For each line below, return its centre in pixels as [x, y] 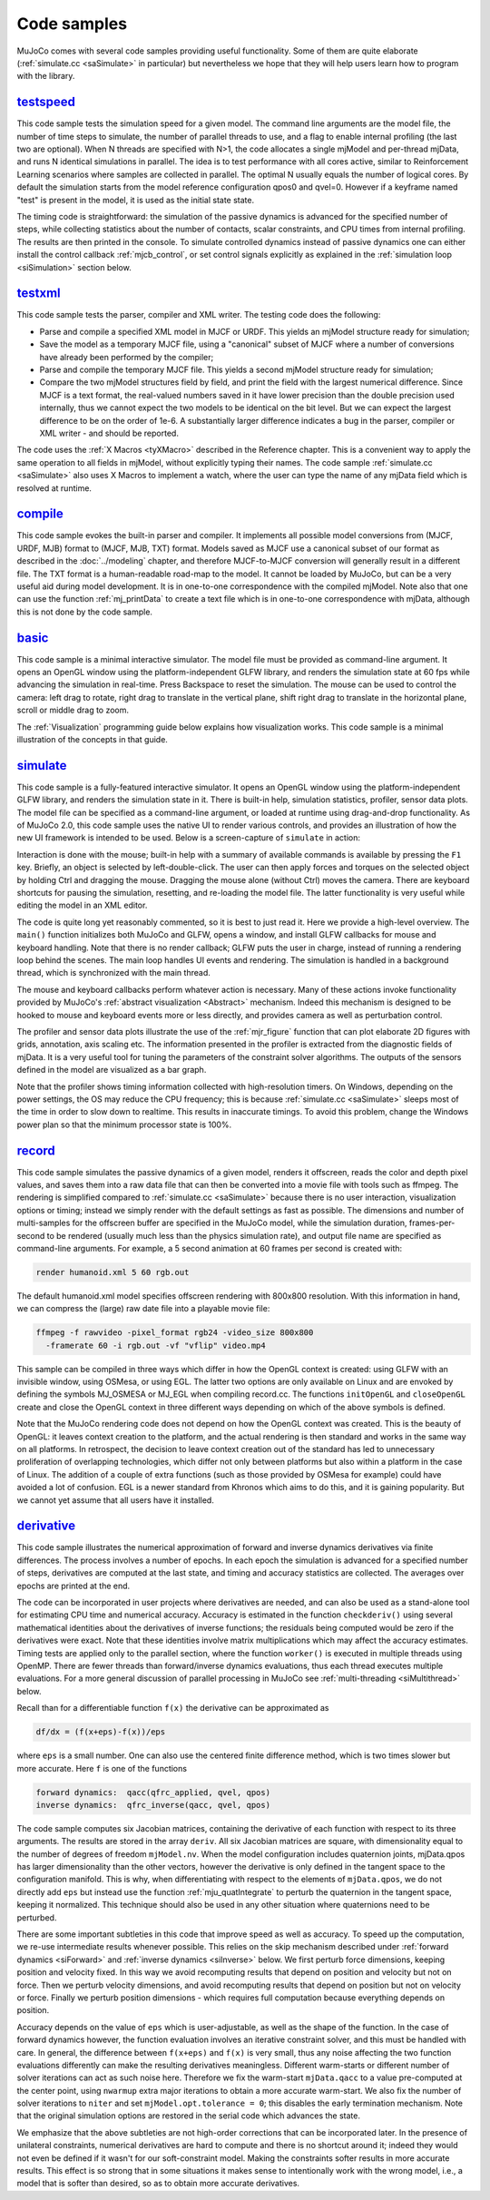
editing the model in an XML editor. [82, 905]
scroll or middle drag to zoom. [73, 710]
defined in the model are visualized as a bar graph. [112, 1070]
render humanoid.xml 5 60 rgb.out [113, 1272]
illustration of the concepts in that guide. [92, 740]
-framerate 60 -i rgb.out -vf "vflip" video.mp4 [156, 1345]
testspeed [46, 102]
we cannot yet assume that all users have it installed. [116, 1500]
